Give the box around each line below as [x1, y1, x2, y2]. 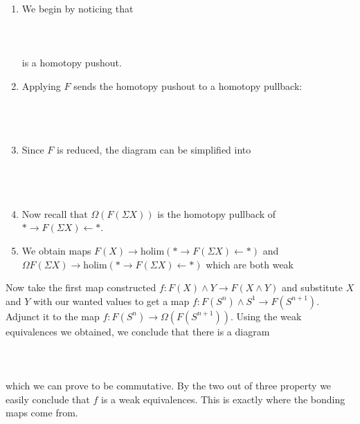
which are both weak [206, 257, 294, 271]
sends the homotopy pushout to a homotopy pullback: [73, 78, 303, 93]
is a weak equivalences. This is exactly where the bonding [101, 391, 345, 406]
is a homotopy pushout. [21, 55, 122, 70]
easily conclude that [6, 391, 90, 406]
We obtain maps [21, 243, 91, 257]
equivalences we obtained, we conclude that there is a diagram [6, 324, 270, 338]
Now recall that [21, 206, 88, 221]
